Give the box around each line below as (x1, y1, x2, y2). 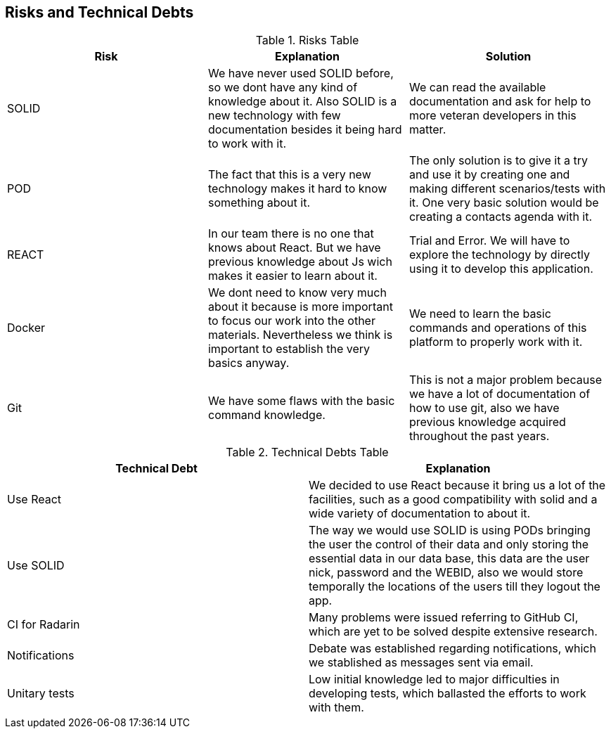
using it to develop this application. (409, 262, 593, 276)
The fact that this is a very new (207, 167, 371, 182)
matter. (409, 122, 446, 137)
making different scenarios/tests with (409, 181, 606, 196)
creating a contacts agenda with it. (409, 210, 593, 224)
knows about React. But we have (207, 240, 381, 255)
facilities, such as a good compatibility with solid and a (309, 492, 598, 507)
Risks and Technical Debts (5, 4, 194, 21)
